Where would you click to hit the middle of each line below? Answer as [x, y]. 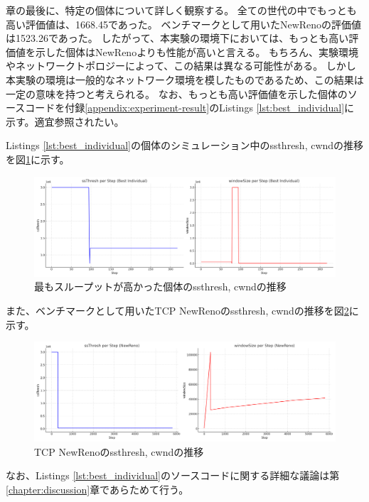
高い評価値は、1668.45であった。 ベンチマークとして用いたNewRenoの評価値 [184, 24]
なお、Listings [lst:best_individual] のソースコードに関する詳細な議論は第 [173, 475]
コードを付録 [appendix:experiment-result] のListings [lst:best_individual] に [190, 108]
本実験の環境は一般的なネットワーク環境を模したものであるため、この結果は [185, 79]
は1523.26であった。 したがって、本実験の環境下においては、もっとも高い [177, 38]
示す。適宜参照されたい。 [65, 121]
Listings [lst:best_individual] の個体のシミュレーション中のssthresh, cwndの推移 [185, 145]
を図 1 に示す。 [38, 159]
